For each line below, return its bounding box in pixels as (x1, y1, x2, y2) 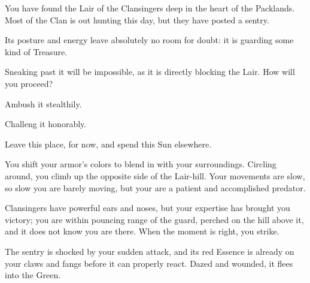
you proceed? (5, 77, 53, 89)
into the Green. (5, 269, 61, 281)
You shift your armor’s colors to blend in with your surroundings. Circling (5, 158, 276, 170)
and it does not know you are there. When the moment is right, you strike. (5, 225, 279, 237)
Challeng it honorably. (5, 118, 87, 130)
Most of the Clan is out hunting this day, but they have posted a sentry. (5, 13, 269, 26)
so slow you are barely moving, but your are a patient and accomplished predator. (5, 181, 306, 194)
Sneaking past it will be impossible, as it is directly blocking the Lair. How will (5, 65, 295, 78)
